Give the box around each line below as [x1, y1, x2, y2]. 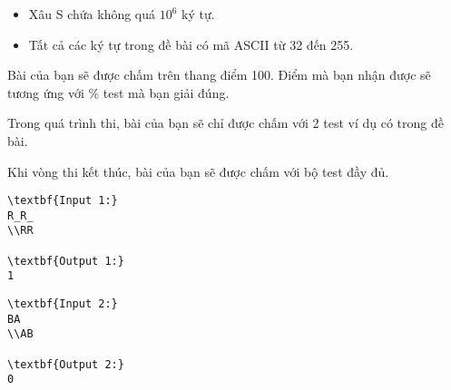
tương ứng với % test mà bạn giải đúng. [7, 83, 230, 102]
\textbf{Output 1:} [7, 254, 124, 268]
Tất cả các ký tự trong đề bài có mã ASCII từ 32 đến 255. [28, 34, 354, 54]
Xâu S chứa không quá [28, 5, 156, 23]
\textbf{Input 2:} [7, 297, 118, 311]
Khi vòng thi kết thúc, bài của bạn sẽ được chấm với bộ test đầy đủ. [7, 161, 389, 180]
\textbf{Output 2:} [7, 357, 124, 371]
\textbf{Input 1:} [7, 194, 118, 208]
